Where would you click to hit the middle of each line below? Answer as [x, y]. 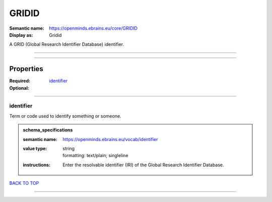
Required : [20, 81]
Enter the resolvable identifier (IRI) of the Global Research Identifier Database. [143, 165]
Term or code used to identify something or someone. [65, 116]
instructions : [37, 165]
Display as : [21, 35]
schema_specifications [48, 130]
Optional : [19, 88]
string [69, 148]
